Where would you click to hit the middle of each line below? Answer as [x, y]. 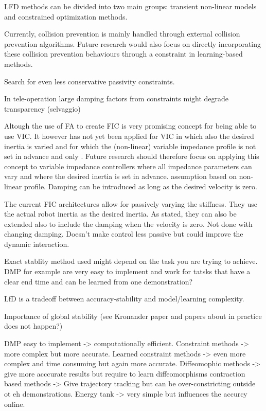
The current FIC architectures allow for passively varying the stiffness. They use [131, 203]
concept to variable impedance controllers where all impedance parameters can [128, 166]
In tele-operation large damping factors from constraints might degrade [117, 99]
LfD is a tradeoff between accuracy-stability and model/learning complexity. [124, 299]
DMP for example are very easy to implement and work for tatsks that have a [127, 271]
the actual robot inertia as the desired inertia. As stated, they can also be [120, 214]
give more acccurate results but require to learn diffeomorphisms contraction [125, 373]
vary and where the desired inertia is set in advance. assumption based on [121, 176]
